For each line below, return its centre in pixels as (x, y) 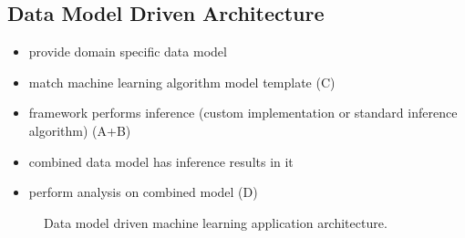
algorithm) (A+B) (80, 130)
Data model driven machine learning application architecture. (216, 222)
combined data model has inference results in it (161, 161)
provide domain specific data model (128, 52)
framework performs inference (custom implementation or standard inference (243, 113)
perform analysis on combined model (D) (143, 192)
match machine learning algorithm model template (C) (182, 82)
